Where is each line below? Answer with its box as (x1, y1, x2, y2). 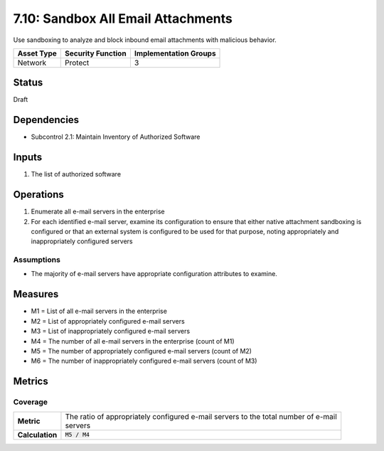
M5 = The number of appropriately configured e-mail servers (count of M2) (31, 346, 252, 355)
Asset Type (17, 48, 57, 58)
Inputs (13, 152, 43, 164)
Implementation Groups (134, 48, 216, 58)
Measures (13, 288, 59, 300)
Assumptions (13, 255, 60, 265)
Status (13, 77, 43, 89)
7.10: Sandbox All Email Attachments (13, 11, 233, 26)
